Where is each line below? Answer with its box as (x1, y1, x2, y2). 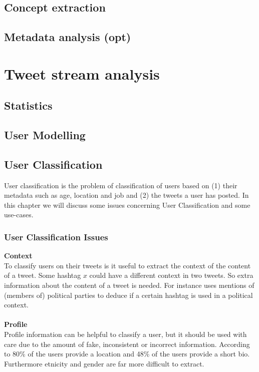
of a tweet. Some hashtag (4, 270, 81, 280)
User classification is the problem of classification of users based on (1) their (4, 180, 237, 190)
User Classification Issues (4, 231, 108, 243)
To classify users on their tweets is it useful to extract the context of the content (4, 260, 251, 270)
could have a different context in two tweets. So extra (89, 270, 253, 280)
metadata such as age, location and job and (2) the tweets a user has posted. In (4, 190, 249, 200)
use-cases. (4, 209, 34, 220)
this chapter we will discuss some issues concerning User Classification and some (4, 199, 250, 210)
